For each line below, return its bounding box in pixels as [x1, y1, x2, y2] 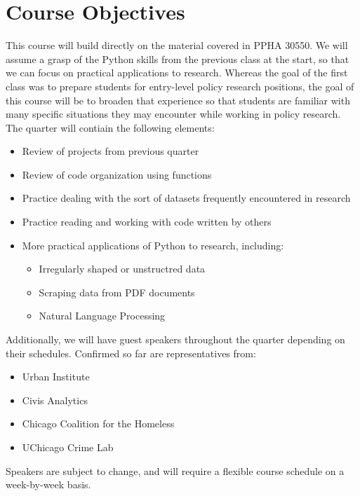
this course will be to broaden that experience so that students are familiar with [6, 92, 350, 107]
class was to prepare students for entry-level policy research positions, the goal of [6, 78, 354, 93]
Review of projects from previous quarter [22, 144, 199, 158]
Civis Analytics [22, 392, 88, 407]
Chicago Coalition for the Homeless [22, 416, 175, 431]
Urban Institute [22, 369, 90, 384]
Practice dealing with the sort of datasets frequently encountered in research [22, 191, 351, 205]
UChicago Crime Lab [22, 440, 114, 454]
